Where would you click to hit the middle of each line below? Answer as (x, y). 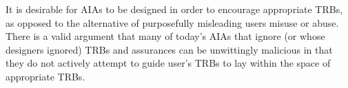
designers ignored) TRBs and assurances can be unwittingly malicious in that (169, 49)
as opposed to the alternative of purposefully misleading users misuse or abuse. (172, 22)
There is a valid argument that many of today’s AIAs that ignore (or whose (165, 36)
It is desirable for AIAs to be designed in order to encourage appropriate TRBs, (174, 9)
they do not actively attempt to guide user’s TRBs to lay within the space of (168, 63)
